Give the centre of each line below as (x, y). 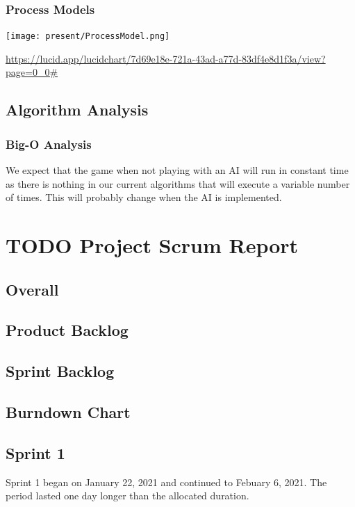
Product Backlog (67, 330)
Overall (32, 289)
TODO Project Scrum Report (152, 245)
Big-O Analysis (49, 144)
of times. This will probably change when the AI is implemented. (144, 197)
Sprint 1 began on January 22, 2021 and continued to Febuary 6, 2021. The (166, 482)
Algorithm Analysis (77, 110)
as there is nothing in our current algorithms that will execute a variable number (178, 183)
